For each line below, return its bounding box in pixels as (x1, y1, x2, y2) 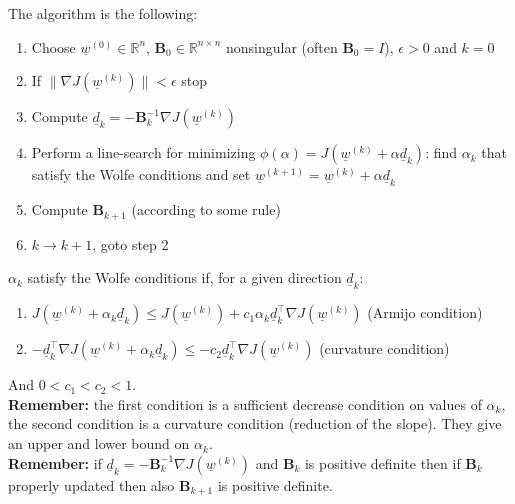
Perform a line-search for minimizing (31, 142, 256, 163)
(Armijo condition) (367, 302, 483, 323)
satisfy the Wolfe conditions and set (31, 164, 251, 185)
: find (425, 142, 458, 163)
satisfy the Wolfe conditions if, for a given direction (27, 267, 342, 288)
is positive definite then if (304, 452, 461, 473)
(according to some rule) (131, 199, 281, 220)
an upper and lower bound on (8, 433, 190, 454)
